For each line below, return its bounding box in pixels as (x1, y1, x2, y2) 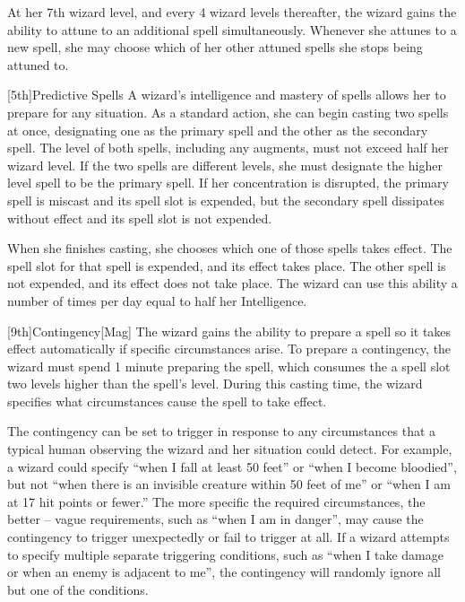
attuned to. (7, 55, 69, 74)
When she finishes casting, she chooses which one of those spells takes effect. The (7, 239, 452, 257)
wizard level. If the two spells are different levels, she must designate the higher (7, 155, 443, 174)
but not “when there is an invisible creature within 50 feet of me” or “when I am (7, 475, 451, 493)
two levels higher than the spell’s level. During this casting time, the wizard (7, 374, 423, 393)
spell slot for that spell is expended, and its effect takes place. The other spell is (7, 256, 446, 275)
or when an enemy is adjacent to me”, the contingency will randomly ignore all (7, 563, 441, 581)
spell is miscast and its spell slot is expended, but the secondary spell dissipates (7, 190, 444, 209)
